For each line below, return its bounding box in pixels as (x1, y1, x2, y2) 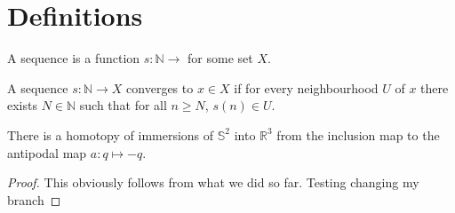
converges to (126, 78, 194, 97)
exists (7, 96, 37, 114)
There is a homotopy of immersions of (7, 125, 214, 144)
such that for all (79, 96, 167, 114)
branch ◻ (7, 190, 61, 209)
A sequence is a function (7, 49, 140, 67)
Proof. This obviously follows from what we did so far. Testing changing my (7, 173, 419, 192)
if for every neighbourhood (234, 78, 379, 97)
